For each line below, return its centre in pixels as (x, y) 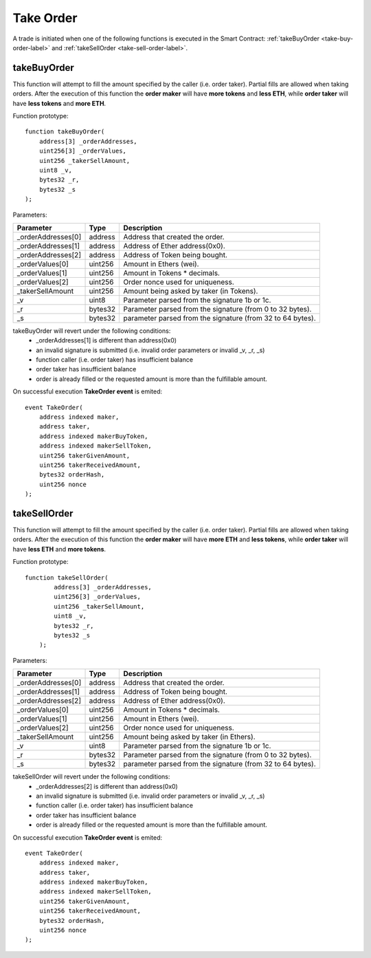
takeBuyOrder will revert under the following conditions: (92, 331)
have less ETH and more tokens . (59, 549)
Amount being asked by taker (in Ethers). (189, 737)
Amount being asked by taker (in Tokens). (191, 291)
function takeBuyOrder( (65, 132)
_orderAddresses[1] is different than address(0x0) (106, 340)
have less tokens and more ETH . (59, 103)
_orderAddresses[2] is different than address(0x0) (107, 786)
